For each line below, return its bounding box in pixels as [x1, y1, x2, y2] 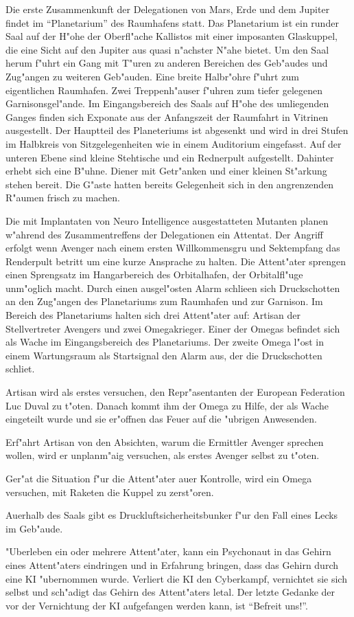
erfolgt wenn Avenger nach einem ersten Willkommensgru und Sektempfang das [5, 240, 340, 255]
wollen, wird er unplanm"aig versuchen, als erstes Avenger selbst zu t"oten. [5, 448, 320, 462]
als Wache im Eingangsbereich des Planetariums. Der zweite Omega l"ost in [5, 335, 324, 349]
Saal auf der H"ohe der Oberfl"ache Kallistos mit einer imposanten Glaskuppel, [5, 29, 338, 43]
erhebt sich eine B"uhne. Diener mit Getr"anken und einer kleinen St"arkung [5, 164, 327, 178]
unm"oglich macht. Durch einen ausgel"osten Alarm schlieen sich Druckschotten [5, 280, 340, 295]
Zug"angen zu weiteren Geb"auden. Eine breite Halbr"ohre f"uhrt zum [5, 69, 299, 83]
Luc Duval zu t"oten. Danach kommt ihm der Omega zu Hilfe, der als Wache [5, 398, 329, 412]
